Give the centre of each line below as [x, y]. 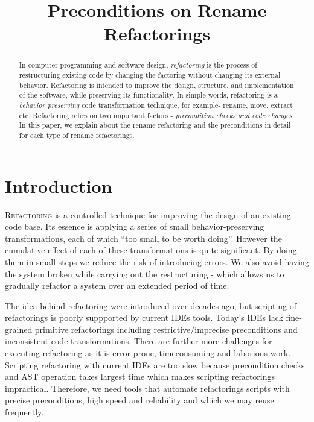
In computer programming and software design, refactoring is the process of [138, 65]
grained [19, 329]
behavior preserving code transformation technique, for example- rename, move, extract [156, 105]
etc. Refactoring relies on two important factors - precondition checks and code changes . [156, 115]
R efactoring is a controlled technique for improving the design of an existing [148, 214]
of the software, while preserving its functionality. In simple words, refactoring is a [148, 95]
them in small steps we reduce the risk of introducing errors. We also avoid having [157, 261]
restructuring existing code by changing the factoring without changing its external [150, 75]
